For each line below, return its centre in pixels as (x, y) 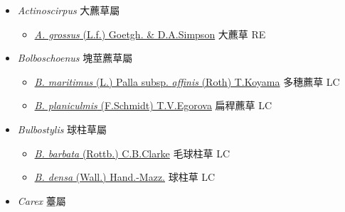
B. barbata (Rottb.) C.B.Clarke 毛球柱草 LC (132, 153)
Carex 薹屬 (42, 200)
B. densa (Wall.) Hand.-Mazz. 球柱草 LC (125, 177)
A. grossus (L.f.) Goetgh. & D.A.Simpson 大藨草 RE (150, 34)
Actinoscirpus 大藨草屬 (69, 10)
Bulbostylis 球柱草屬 (62, 129)
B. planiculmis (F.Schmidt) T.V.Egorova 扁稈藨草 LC (153, 105)
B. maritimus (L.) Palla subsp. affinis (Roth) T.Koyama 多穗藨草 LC (187, 81)
